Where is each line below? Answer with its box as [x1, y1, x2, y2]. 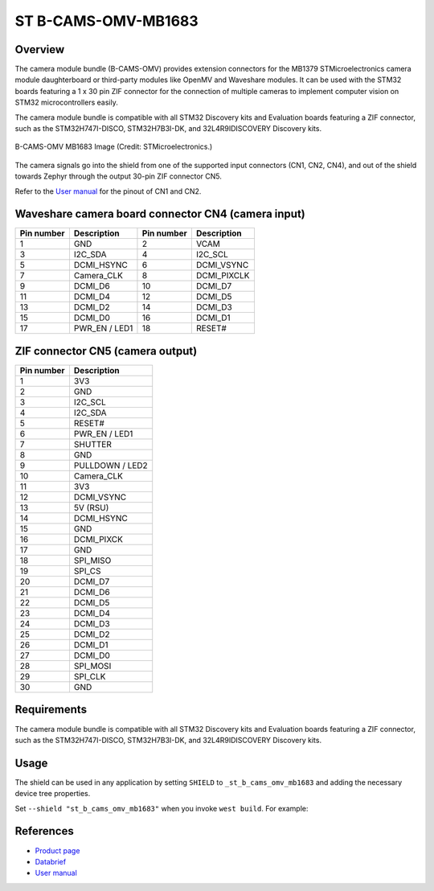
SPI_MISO [73, 555, 112, 566]
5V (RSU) [73, 503, 109, 513]
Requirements [14, 703, 88, 716]
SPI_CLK [73, 671, 106, 682]
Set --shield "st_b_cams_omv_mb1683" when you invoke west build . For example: [14, 803, 309, 813]
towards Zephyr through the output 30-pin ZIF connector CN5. [14, 171, 223, 181]
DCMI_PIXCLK [195, 270, 250, 281]
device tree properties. [14, 789, 91, 799]
